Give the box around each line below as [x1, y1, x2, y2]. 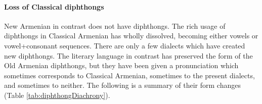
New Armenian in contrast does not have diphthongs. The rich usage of [4, 20, 226, 31]
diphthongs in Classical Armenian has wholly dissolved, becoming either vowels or [4, 30, 258, 41]
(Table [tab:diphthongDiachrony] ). [4, 89, 110, 100]
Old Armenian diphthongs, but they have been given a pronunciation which [4, 60, 239, 71]
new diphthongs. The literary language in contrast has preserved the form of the [4, 50, 253, 61]
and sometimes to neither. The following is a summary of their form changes [4, 80, 241, 90]
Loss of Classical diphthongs [4, 1, 104, 12]
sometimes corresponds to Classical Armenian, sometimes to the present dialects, [4, 70, 255, 80]
